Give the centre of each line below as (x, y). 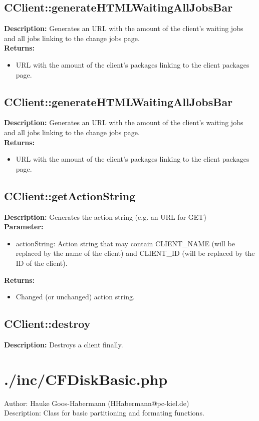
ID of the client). (42, 263)
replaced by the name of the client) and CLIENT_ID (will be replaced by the (135, 253)
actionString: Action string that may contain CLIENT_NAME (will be (125, 243)
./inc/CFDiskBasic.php (86, 379)
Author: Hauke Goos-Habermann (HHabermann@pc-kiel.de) (97, 403)
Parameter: (24, 227)
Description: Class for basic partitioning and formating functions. (104, 413)
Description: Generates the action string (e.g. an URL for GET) (105, 217)
